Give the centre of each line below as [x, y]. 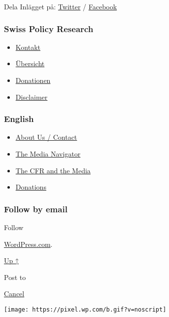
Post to [15, 277]
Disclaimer [32, 97]
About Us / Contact [46, 137]
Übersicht [30, 63]
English [19, 119]
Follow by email [36, 209]
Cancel [14, 294]
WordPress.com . [28, 244]
